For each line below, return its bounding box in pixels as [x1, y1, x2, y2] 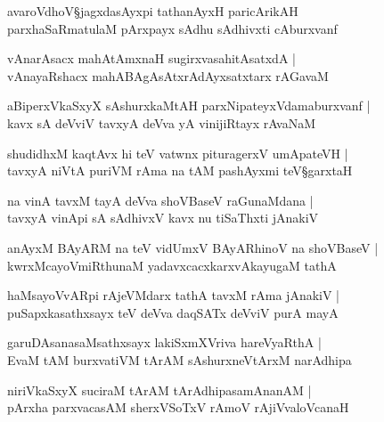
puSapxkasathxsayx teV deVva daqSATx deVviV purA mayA [7, 303, 339, 321]
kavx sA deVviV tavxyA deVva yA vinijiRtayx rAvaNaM [7, 113, 316, 132]
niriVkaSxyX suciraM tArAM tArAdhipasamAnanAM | [7, 380, 312, 399]
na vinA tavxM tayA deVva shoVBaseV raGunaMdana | [7, 191, 314, 209]
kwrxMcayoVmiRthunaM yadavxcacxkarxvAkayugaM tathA [7, 256, 337, 274]
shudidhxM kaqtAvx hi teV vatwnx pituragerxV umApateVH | [7, 143, 348, 162]
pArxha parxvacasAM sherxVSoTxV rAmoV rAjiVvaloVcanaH [7, 398, 349, 417]
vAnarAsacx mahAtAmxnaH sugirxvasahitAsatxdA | [7, 49, 296, 68]
